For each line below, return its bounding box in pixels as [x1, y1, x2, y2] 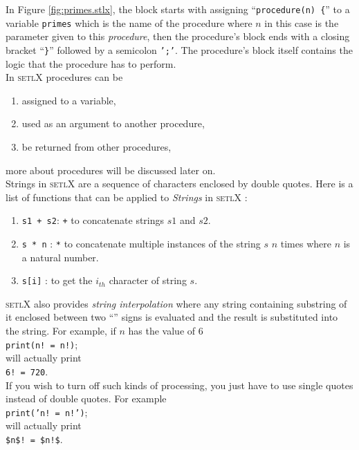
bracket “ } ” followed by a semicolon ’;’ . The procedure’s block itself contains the [6, 42, 353, 57]
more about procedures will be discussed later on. [6, 162, 216, 177]
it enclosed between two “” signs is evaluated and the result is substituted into [6, 310, 338, 324]
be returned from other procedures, [21, 139, 172, 153]
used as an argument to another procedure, [21, 116, 205, 131]
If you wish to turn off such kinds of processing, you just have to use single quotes [6, 377, 353, 392]
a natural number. [21, 250, 99, 264]
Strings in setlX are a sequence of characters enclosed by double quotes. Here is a [6, 176, 353, 191]
